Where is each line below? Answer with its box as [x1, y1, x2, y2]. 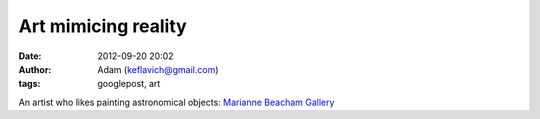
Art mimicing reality [18, 15, 187, 37]
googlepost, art [97, 78, 161, 90]
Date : [18, 50, 42, 62]
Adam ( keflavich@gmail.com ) [97, 63, 219, 75]
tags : [18, 78, 41, 90]
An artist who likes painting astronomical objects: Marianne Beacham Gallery [18, 96, 335, 108]
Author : [18, 63, 52, 75]
